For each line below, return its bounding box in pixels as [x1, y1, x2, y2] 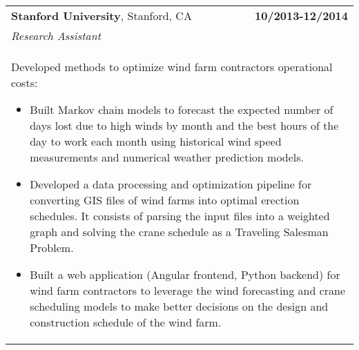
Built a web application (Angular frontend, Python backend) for [30, 266, 340, 282]
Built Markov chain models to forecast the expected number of [30, 101, 333, 117]
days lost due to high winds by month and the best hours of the [30, 117, 339, 133]
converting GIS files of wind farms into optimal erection [30, 192, 300, 208]
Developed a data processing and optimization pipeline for [30, 176, 312, 192]
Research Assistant [11, 28, 101, 43]
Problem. [30, 240, 74, 255]
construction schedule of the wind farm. [30, 314, 222, 330]
